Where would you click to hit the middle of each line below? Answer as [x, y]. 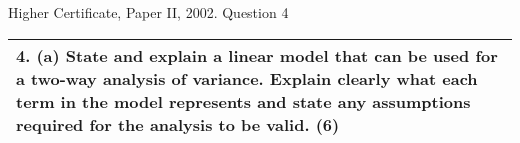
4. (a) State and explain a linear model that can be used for [257, 55]
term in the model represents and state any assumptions [243, 101]
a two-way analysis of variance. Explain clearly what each [247, 78]
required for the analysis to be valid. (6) [178, 124]
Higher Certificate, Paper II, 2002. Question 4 [148, 12]
